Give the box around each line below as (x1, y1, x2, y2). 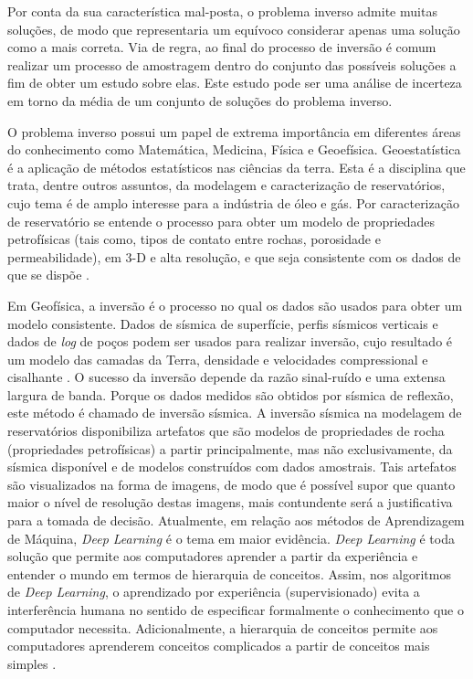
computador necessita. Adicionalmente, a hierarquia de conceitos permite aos (7, 618, 438, 637)
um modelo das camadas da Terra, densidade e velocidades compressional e (7, 349, 428, 368)
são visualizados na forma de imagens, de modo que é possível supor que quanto (7, 474, 456, 493)
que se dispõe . (7, 265, 89, 284)
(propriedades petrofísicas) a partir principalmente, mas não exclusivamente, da (7, 439, 453, 458)
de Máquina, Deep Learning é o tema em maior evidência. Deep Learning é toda (7, 528, 455, 547)
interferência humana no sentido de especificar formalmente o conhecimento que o (7, 600, 464, 619)
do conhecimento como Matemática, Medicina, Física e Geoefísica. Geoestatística (7, 140, 461, 159)
